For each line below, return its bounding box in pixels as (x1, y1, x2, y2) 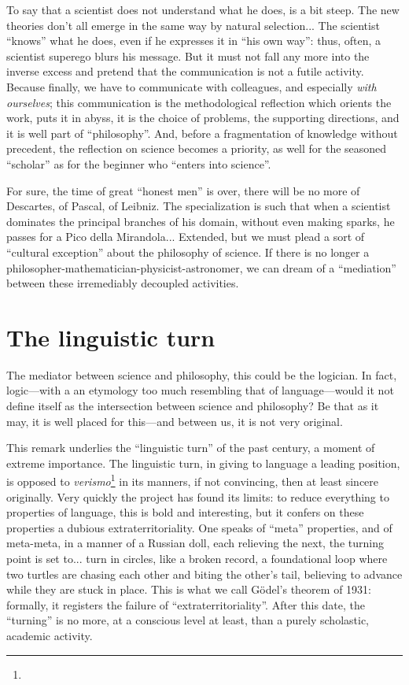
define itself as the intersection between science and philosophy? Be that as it (6, 398, 379, 413)
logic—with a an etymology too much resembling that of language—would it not (6, 382, 394, 398)
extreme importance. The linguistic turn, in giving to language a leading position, (6, 454, 400, 471)
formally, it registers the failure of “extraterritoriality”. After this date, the (6, 596, 366, 613)
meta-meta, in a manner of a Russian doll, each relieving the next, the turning (6, 535, 384, 551)
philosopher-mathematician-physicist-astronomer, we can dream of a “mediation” (6, 259, 396, 276)
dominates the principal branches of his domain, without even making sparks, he (6, 213, 395, 229)
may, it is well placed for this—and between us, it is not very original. (6, 413, 343, 429)
